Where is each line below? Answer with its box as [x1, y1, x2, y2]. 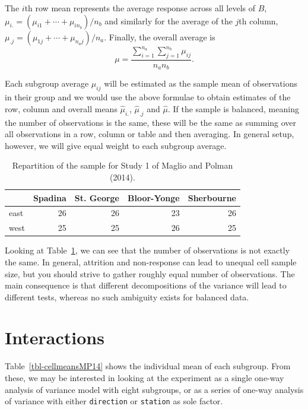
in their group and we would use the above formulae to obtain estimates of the [5, 91, 291, 103]
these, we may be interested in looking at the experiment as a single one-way [5, 372, 284, 383]
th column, [239, 14, 278, 27]
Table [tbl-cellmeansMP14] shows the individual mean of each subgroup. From [5, 360, 291, 372]
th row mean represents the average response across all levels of [24, 2, 256, 14]
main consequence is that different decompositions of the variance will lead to [5, 279, 287, 291]
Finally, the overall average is [109, 30, 215, 43]
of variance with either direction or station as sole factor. [5, 395, 223, 407]
